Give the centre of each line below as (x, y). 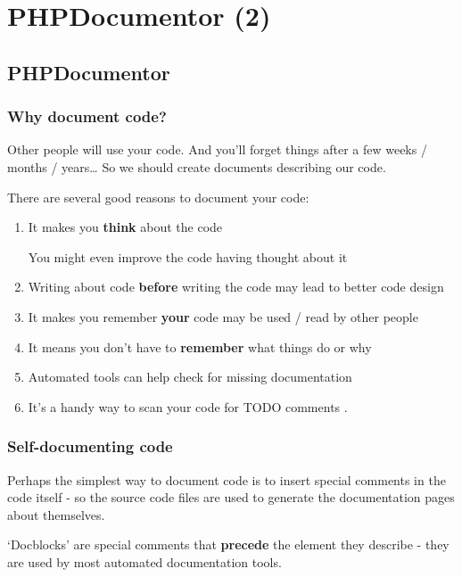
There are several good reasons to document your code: (158, 197)
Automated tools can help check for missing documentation (190, 377)
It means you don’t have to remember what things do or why (200, 346)
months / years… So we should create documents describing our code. (197, 166)
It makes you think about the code (125, 227)
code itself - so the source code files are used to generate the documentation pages (231, 497)
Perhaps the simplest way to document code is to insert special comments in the (227, 479)
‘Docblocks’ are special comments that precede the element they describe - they (228, 544)
